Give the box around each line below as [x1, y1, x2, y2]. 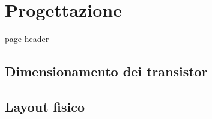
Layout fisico [5, 97, 85, 115]
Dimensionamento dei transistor [5, 62, 208, 81]
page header [5, 32, 49, 45]
